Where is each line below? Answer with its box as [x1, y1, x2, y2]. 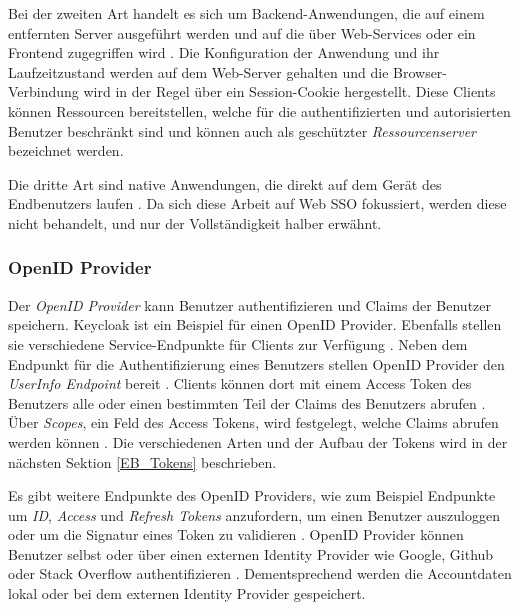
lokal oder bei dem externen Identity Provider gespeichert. [8, 583, 366, 604]
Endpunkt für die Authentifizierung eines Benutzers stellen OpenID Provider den [8, 353, 505, 374]
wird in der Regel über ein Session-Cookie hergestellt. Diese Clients [83, 81, 496, 102]
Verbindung [8, 81, 79, 102]
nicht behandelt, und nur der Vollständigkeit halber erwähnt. [8, 212, 382, 233]
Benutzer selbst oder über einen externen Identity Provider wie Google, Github [8, 543, 494, 564]
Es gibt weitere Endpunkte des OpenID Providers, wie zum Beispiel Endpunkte [8, 485, 496, 506]
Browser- [393, 61, 448, 82]
